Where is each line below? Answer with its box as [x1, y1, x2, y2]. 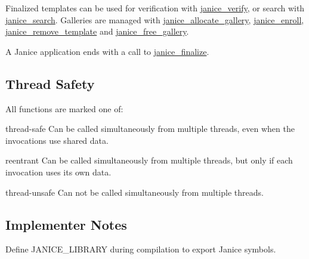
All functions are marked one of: [5, 102, 123, 115]
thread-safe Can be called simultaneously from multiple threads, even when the [5, 122, 295, 135]
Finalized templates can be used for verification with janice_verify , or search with [5, 2, 305, 14]
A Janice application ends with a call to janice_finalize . [5, 45, 209, 57]
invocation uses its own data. [5, 165, 112, 178]
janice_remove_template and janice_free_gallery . [5, 25, 189, 38]
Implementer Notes [5, 215, 127, 233]
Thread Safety [5, 74, 95, 92]
